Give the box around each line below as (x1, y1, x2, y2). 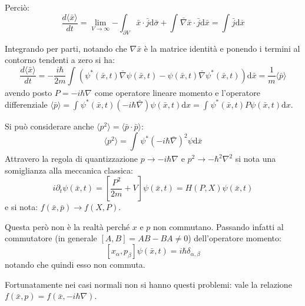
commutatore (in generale (5, 232, 97, 244)
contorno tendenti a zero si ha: (5, 54, 115, 66)
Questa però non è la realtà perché (5, 220, 130, 232)
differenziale (5, 98, 48, 110)
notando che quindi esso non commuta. (5, 258, 145, 271)
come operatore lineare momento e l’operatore (94, 87, 261, 99)
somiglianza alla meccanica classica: (5, 164, 133, 176)
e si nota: (5, 201, 38, 213)
